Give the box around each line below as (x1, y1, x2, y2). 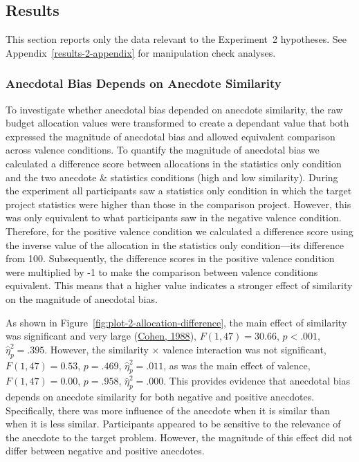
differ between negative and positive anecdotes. (6, 443, 205, 458)
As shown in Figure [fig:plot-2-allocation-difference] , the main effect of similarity (6, 315, 347, 329)
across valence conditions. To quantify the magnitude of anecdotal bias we (6, 142, 320, 157)
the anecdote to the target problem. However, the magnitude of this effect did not (6, 429, 353, 444)
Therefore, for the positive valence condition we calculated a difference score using (6, 223, 353, 238)
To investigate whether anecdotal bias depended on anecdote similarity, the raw (6, 102, 343, 116)
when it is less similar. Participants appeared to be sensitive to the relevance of (6, 416, 341, 431)
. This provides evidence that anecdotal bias (163, 373, 351, 388)
